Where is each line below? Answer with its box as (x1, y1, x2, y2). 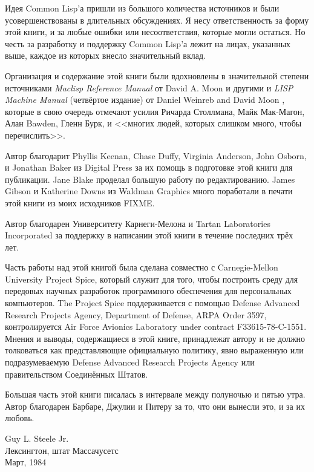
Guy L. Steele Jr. (5, 432, 69, 444)
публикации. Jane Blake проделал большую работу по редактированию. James (5, 172, 295, 185)
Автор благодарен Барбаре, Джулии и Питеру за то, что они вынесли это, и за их (5, 399, 305, 412)
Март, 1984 (5, 456, 47, 468)
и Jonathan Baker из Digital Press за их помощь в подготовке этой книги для (5, 161, 293, 174)
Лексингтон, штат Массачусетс (5, 444, 119, 456)
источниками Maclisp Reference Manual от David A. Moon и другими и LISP (5, 81, 293, 94)
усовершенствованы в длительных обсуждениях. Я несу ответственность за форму (5, 13, 309, 26)
